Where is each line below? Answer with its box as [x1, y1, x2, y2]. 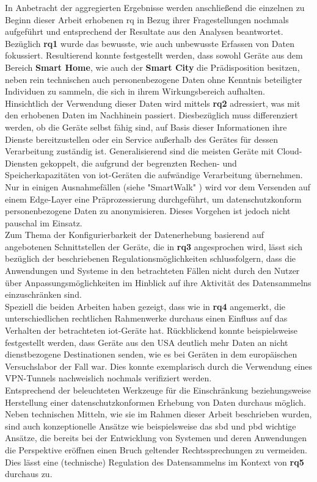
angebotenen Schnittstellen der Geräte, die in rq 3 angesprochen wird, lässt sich [5, 240, 303, 253]
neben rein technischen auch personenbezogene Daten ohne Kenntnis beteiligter [5, 73, 302, 85]
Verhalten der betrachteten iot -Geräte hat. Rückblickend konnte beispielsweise [5, 324, 298, 337]
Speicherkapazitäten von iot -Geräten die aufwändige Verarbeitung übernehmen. [5, 168, 303, 181]
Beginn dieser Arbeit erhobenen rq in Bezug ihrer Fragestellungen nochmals [5, 13, 289, 26]
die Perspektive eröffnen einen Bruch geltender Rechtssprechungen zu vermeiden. [5, 443, 307, 456]
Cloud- [277, 145, 302, 157]
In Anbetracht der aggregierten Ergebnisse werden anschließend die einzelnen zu [5, 1, 305, 13]
